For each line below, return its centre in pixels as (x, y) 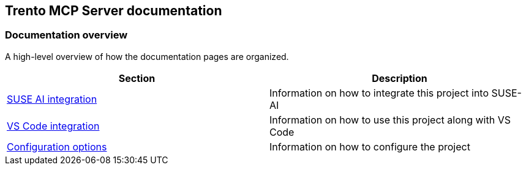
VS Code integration (53, 126)
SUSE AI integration (52, 99)
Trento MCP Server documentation (114, 11)
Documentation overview (66, 35)
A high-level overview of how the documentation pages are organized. (147, 56)
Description (400, 78)
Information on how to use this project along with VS (390, 120)
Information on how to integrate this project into (379, 93)
